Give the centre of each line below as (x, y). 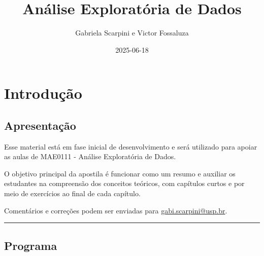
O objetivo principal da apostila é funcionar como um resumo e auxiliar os (120, 173)
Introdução (43, 93)
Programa (31, 245)
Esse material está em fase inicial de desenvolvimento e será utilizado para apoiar (131, 146)
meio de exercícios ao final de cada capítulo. (72, 193)
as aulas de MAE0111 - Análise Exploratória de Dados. (90, 156)
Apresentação (40, 125)
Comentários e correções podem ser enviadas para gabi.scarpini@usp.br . (116, 210)
